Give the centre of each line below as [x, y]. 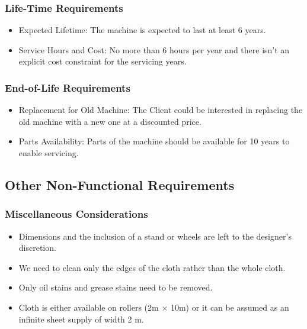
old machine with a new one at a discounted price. [110, 121]
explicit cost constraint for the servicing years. [103, 61]
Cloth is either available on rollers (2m [89, 307]
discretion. [37, 248]
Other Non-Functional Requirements [120, 184]
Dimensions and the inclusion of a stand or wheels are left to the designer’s [155, 236]
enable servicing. [49, 153]
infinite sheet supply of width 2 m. [81, 319]
